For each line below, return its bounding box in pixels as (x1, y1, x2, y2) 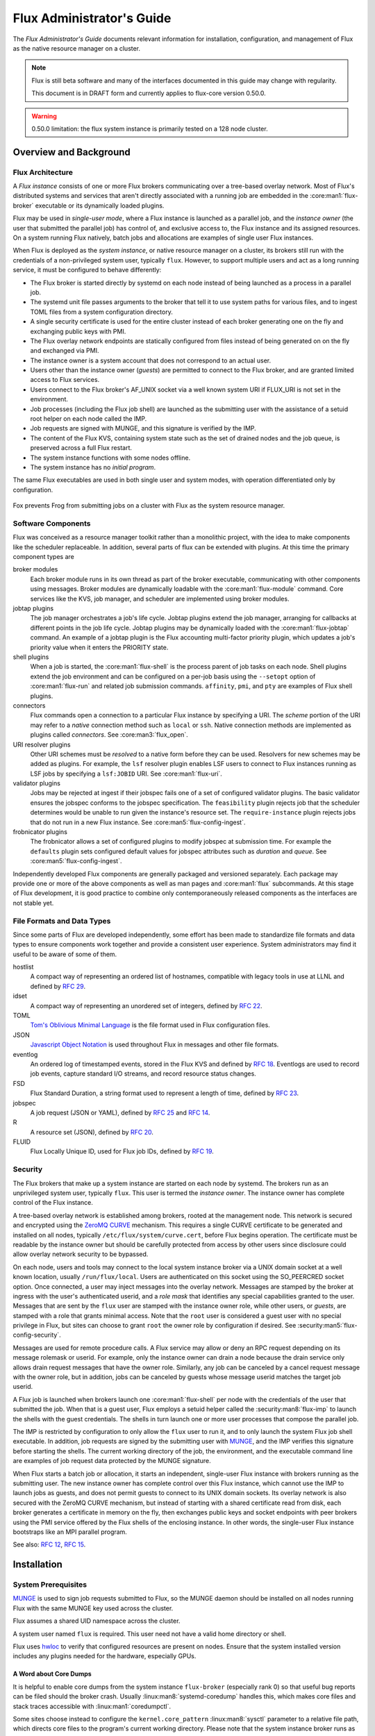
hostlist (12, 962, 34, 971)
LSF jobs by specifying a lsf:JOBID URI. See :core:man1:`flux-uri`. (30, 769, 222, 778)
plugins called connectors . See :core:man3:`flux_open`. (30, 731, 189, 739)
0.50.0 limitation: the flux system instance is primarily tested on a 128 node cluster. (31, 124, 268, 133)
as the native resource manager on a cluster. (12, 44, 141, 52)
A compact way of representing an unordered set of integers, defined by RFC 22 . (30, 1001, 262, 1010)
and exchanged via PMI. (30, 347, 99, 355)
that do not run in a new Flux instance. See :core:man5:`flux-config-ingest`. (30, 818, 246, 826)
